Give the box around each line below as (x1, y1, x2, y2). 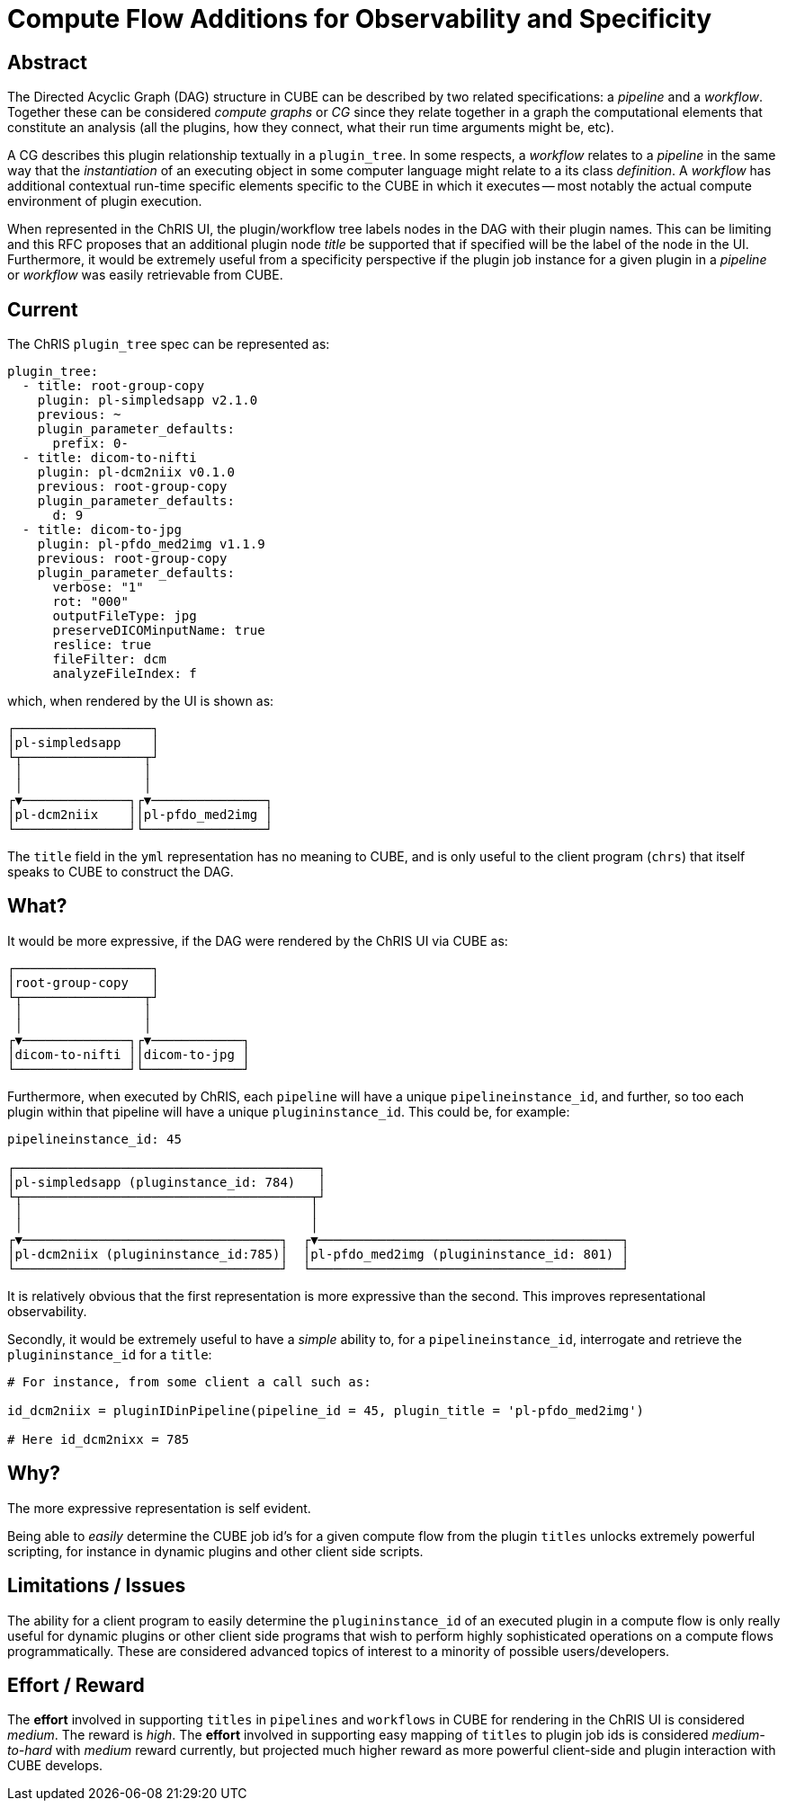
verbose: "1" (52, 580, 144, 595)
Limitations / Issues (7, 1574, 186, 1598)
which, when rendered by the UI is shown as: (7, 693, 274, 709)
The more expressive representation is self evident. (7, 1500, 311, 1516)
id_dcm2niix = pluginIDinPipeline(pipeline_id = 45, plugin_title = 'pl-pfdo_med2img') (7, 1403, 645, 1418)
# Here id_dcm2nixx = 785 (7, 1431, 190, 1447)
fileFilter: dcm (52, 652, 167, 667)
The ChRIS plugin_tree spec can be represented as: (7, 336, 330, 352)
